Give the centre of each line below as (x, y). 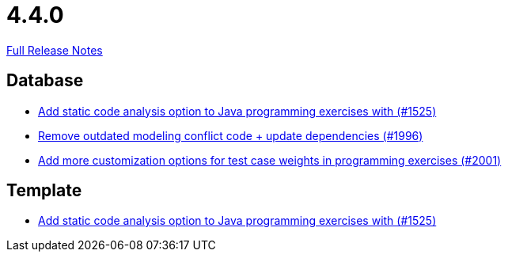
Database (45, 81)
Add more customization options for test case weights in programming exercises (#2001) (270, 160)
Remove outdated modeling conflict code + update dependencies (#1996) (231, 135)
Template (44, 191)
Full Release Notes (55, 50)
